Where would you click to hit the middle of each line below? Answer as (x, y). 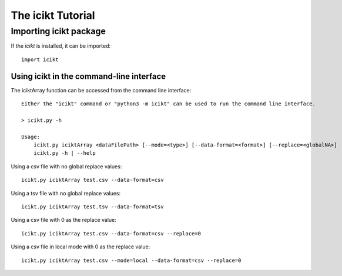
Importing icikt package (58, 31)
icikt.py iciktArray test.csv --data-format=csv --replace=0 (111, 233)
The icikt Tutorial (53, 15)
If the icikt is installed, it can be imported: (61, 46)
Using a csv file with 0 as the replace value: (64, 220)
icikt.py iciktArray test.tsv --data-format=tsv (93, 207)
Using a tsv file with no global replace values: (66, 193)
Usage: (31, 137)
